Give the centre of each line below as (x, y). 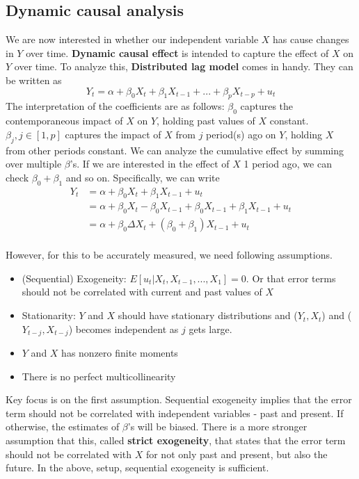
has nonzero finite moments (120, 353)
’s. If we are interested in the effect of (150, 164)
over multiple (34, 164)
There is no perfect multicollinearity (99, 376)
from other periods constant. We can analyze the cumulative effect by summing (175, 150)
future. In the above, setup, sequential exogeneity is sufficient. (137, 468)
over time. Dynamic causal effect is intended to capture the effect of (177, 52)
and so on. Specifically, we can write (143, 177)
